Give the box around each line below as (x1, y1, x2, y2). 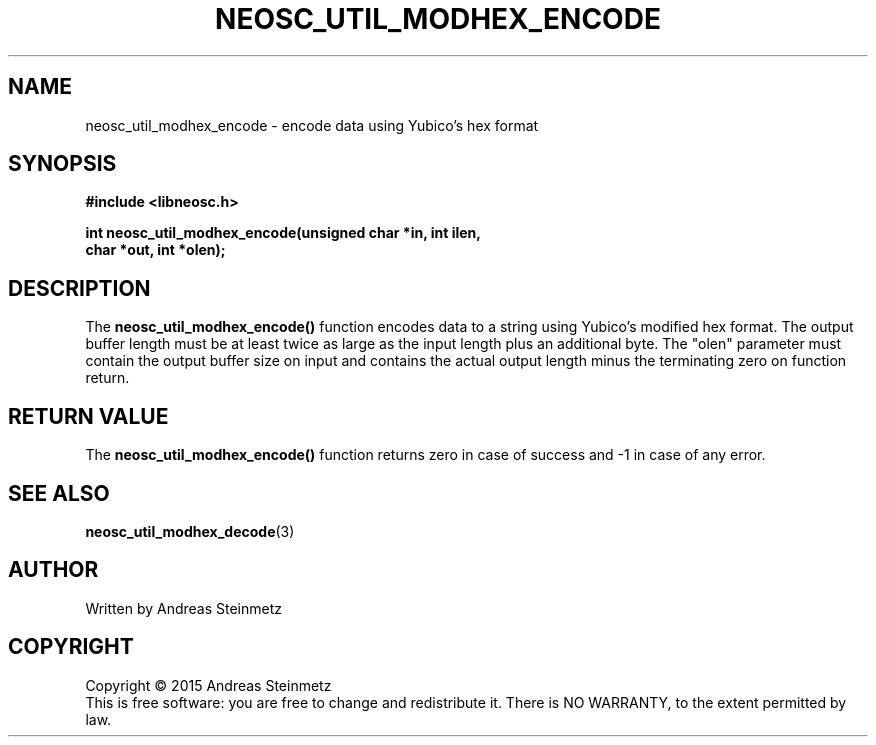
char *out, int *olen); (85, 241, 226, 259)
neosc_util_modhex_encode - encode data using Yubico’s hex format (85, 116, 539, 134)
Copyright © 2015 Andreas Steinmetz (85, 676, 332, 694)
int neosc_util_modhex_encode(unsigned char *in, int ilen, (85, 224, 481, 242)
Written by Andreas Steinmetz (85, 599, 283, 617)
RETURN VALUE (8, 403, 169, 429)
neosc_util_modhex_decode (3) (85, 522, 295, 540)
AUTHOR (8, 557, 99, 583)
